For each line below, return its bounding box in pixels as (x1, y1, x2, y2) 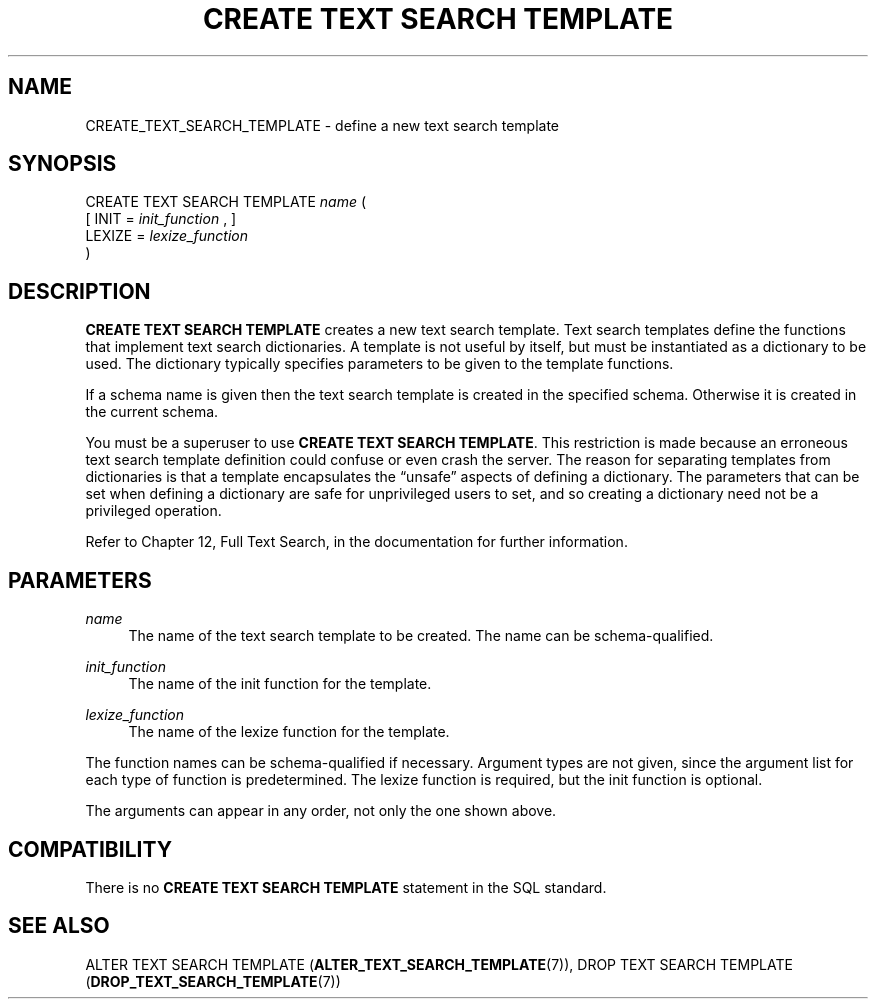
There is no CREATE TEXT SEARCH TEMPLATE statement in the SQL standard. (85, 878, 607, 896)
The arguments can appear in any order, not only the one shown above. (85, 802, 557, 820)
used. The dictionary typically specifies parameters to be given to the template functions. (85, 355, 674, 373)
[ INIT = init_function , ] (85, 210, 237, 228)
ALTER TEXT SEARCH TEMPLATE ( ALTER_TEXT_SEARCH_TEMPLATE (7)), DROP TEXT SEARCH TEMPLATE (85, 955, 793, 973)
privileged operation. (85, 502, 222, 520)
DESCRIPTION (8, 278, 151, 304)
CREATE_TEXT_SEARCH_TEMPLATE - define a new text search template (85, 116, 559, 134)
